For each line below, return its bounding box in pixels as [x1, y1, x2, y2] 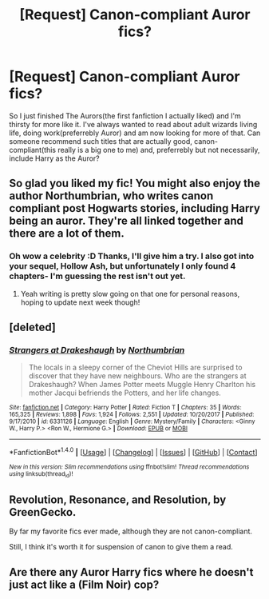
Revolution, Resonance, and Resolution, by [9, 493, 227, 506]
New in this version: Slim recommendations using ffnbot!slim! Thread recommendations [9, 462, 250, 471]
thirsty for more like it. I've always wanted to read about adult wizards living [9, 119, 258, 129]
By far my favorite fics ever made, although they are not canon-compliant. [9, 526, 253, 537]
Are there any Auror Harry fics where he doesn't [9, 565, 254, 579]
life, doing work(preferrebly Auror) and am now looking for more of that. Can [9, 128, 261, 138]
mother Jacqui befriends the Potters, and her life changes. [28, 388, 222, 397]
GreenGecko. [9, 505, 77, 519]
